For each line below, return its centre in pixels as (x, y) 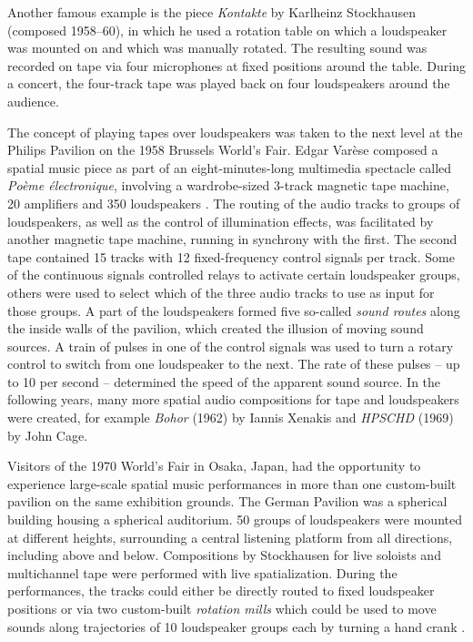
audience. (33, 101)
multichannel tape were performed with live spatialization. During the (202, 572)
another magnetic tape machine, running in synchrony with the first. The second (232, 239)
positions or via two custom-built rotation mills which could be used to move (222, 608)
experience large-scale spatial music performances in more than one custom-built (232, 483)
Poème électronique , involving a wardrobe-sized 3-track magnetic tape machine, (228, 185)
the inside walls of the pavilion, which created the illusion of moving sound (216, 328)
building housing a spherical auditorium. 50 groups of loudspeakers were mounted (235, 520)
